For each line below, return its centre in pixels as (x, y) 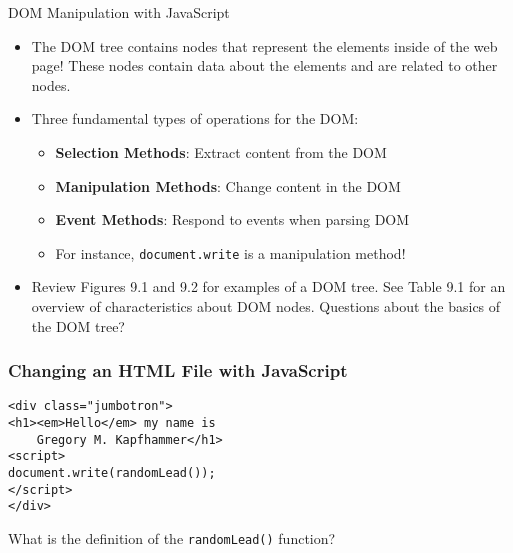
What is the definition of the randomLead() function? (172, 538)
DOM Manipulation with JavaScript (119, 12)
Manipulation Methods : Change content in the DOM (228, 185)
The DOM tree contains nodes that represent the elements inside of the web (264, 45)
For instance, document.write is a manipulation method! (230, 252)
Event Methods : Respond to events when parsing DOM (232, 219)
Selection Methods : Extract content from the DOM (221, 151)
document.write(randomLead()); (112, 473)
